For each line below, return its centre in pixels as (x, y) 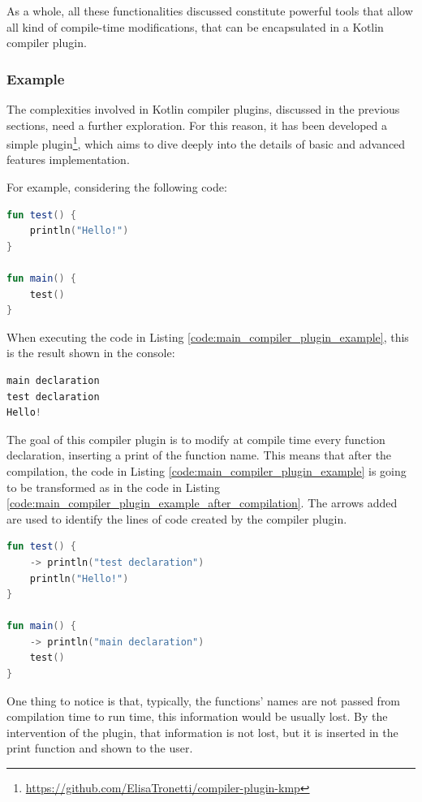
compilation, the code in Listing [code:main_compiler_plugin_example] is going (207, 470)
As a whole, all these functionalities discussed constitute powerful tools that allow (210, 11)
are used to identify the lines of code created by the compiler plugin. (177, 518)
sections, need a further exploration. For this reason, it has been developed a (197, 125)
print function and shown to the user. (100, 748)
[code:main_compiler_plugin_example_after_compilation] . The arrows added (202, 503)
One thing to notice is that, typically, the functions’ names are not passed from (204, 700)
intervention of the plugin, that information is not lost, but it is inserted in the (202, 732)
